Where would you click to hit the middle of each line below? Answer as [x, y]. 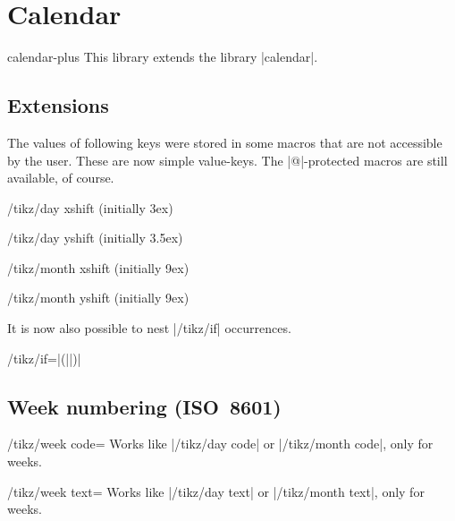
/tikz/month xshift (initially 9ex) [98, 267]
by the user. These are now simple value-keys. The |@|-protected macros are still [227, 160]
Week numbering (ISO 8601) [144, 406]
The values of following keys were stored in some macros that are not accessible [225, 142]
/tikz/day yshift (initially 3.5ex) [95, 238]
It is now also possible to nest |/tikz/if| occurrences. [149, 328]
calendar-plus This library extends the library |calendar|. [163, 57]
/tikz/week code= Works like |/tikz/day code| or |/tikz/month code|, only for [220, 444]
